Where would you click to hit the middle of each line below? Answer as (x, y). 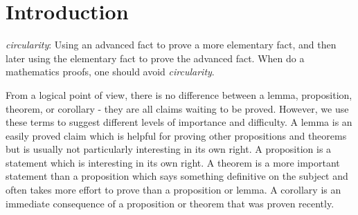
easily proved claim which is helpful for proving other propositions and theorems (176, 135)
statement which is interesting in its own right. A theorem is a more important (173, 162)
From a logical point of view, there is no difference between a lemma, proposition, (179, 94)
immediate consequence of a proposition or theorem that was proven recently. (170, 203)
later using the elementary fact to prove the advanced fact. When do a (155, 58)
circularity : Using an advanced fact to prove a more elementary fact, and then (171, 45)
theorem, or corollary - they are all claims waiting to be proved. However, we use (177, 108)
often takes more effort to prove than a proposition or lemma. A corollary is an (173, 190)
